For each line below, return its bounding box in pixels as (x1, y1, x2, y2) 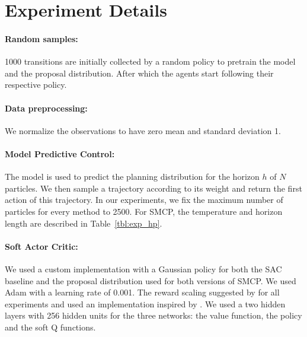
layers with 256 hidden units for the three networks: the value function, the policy (5, 309, 302, 322)
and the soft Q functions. (5, 320, 96, 333)
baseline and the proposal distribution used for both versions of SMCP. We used (5, 274, 296, 287)
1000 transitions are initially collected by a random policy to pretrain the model (5, 55, 296, 68)
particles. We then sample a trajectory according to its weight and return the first (5, 182, 302, 194)
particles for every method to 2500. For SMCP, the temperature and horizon (5, 205, 283, 217)
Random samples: (5, 32, 78, 44)
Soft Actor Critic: (5, 240, 78, 252)
